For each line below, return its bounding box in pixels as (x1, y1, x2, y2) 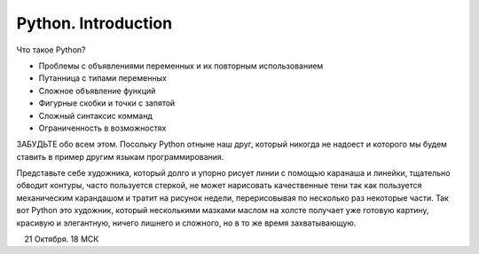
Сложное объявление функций (38, 85, 156, 96)
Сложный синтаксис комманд (38, 110, 153, 121)
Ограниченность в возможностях (38, 123, 167, 133)
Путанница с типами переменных (38, 73, 168, 83)
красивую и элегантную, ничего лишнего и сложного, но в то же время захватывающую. (16, 218, 357, 228)
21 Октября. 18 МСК (24, 234, 99, 244)
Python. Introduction (16, 13, 173, 33)
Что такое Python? (16, 44, 86, 55)
